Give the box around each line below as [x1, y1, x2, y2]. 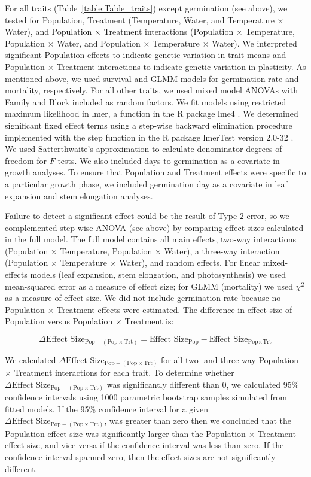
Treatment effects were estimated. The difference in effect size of [56, 303, 292, 315]
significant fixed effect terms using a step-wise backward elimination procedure [5, 119, 292, 131]
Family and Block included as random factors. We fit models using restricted [5, 95, 286, 108]
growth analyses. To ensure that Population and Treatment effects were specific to [5, 166, 306, 178]
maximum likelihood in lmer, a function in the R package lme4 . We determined [5, 107, 298, 120]
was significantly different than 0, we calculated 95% [106, 378, 299, 390]
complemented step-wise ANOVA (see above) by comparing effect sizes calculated [5, 221, 304, 233]
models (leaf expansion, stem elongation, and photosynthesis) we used [30, 268, 286, 281]
